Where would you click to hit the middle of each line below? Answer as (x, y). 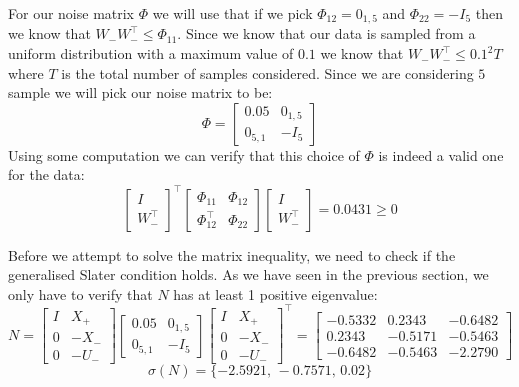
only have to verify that (80, 293)
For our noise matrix (71, 13)
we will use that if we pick (232, 13)
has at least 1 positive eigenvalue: (275, 293)
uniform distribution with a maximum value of (151, 53)
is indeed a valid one (441, 154)
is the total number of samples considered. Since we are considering (267, 72)
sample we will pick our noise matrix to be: (140, 92)
